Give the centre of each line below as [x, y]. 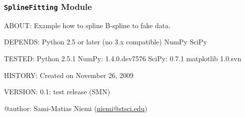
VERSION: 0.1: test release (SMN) [57, 92]
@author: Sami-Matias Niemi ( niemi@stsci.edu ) [76, 108]
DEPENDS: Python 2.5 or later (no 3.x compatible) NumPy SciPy [106, 42]
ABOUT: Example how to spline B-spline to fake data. [87, 25]
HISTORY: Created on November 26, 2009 [69, 75]
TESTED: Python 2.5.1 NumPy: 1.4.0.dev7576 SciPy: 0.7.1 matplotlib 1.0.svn [123, 58]
